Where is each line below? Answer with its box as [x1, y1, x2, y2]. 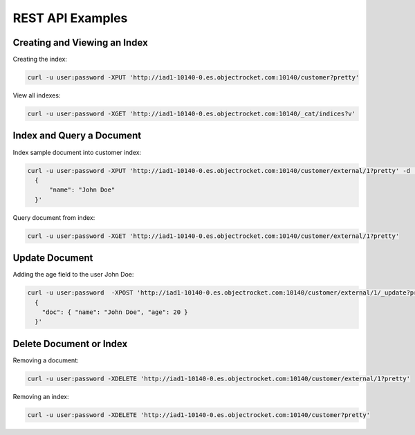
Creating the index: [12, 55, 67, 64]
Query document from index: [12, 213, 95, 221]
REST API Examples [12, 10, 128, 26]
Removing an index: [12, 392, 69, 400]
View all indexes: [12, 91, 61, 100]
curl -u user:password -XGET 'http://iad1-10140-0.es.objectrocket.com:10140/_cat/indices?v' [27, 110, 356, 118]
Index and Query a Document [12, 130, 142, 142]
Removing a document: [12, 356, 79, 364]
